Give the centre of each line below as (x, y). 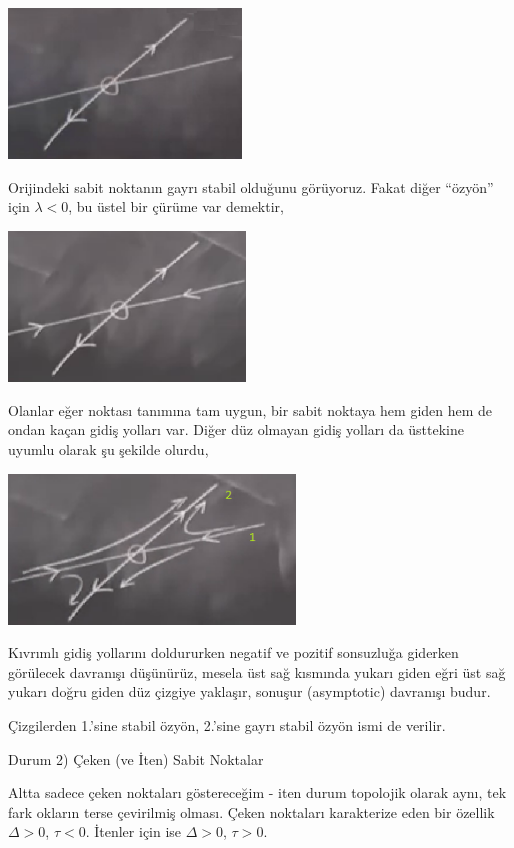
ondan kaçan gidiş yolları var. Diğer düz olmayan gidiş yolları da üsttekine (236, 429)
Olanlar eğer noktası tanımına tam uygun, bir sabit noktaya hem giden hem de (250, 409)
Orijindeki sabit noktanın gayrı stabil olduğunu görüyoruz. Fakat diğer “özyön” (251, 186)
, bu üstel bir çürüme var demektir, (176, 206)
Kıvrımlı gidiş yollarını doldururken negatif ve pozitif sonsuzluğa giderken (233, 652)
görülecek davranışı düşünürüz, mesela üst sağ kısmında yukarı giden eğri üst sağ (257, 671)
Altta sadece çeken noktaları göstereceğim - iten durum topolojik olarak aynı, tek (257, 792)
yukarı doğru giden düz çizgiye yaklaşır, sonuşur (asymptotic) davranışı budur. (249, 691)
